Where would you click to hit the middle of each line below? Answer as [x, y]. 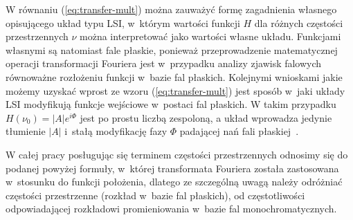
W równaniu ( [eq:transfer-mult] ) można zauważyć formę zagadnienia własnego [171, 9]
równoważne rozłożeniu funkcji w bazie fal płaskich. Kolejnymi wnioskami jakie [174, 76]
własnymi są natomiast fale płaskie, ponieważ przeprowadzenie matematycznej [172, 49]
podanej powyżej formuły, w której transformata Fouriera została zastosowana [172, 168]
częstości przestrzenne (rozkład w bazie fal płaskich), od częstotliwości [155, 195]
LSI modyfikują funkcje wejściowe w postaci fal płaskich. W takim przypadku [171, 104]
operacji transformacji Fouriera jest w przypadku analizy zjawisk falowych [164, 63]
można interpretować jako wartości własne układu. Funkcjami [210, 36]
